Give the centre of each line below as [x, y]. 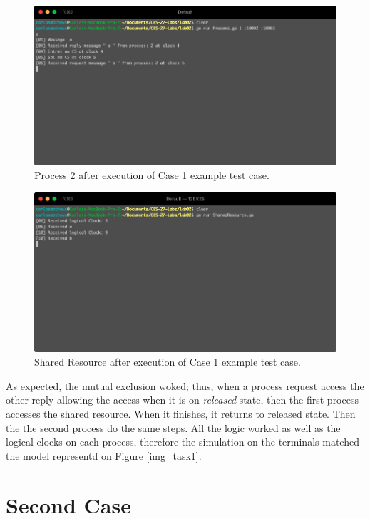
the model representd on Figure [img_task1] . [104, 455]
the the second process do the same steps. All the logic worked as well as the [173, 427]
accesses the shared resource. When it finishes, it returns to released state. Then [181, 414]
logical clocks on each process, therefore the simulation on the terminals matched [183, 442]
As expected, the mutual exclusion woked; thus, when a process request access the [185, 385]
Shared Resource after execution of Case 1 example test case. [168, 362]
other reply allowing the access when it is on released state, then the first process [182, 400]
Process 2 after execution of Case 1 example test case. [152, 175]
